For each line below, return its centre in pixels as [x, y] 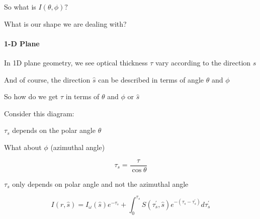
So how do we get [31, 96]
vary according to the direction [203, 62]
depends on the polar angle [54, 130]
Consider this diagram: [39, 113]
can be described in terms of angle [151, 79]
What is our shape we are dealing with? [65, 23]
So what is [20, 7]
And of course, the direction [47, 79]
